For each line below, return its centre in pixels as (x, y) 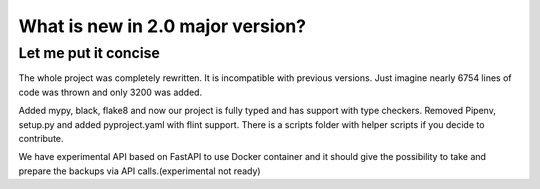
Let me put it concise (89, 53)
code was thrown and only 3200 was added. (110, 92)
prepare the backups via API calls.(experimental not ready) (139, 171)
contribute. (41, 138)
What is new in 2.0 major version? (162, 26)
